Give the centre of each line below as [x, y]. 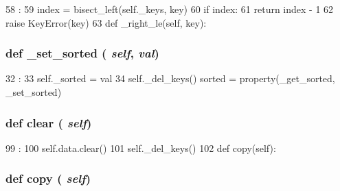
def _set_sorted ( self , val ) [82, 53]
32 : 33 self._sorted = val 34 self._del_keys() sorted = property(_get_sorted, [170, 78]
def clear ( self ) [49, 122]
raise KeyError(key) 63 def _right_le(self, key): [106, 22]
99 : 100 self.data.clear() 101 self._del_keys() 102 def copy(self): [141, 148]
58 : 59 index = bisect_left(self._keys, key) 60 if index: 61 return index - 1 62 [170, 9]
